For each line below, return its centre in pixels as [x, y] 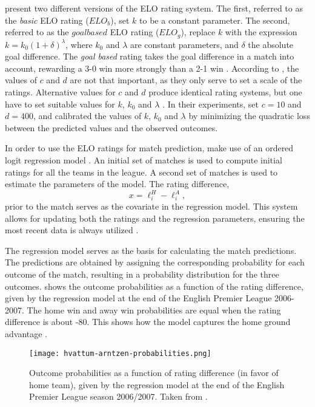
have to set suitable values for [60, 104]
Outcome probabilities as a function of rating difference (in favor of [154, 373]
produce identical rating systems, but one [225, 92]
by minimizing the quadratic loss [249, 116]
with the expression [261, 32]
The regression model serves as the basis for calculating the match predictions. [151, 250]
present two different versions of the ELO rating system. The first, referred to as [154, 8]
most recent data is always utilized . [72, 230]
